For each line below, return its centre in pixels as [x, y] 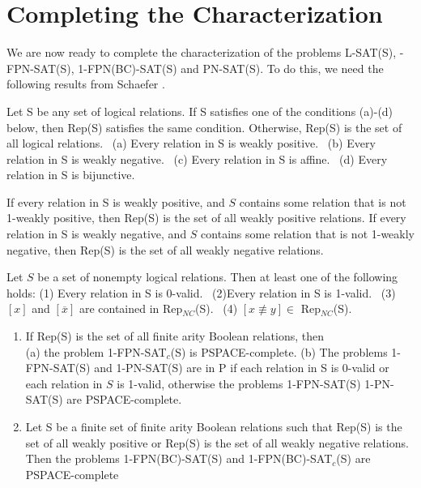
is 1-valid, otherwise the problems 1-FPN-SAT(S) [239, 383]
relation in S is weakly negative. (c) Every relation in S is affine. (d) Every [197, 158]
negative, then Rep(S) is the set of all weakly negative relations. [165, 249]
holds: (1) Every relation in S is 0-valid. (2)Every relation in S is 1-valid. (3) [201, 292]
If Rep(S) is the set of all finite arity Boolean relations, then [174, 336]
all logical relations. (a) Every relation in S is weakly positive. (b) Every [191, 143]
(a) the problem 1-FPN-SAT [96, 351]
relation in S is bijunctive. [71, 175]
